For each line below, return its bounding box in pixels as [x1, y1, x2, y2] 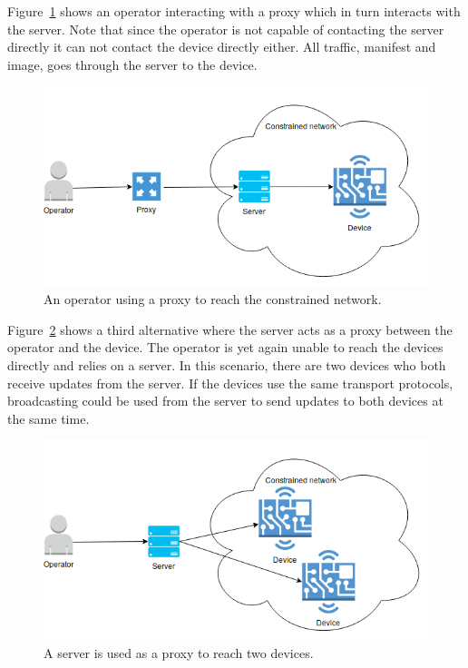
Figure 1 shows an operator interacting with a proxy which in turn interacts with [7, 2, 461, 20]
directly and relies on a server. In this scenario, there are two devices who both [7, 356, 446, 375]
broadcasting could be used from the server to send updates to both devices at [7, 391, 444, 410]
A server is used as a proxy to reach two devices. [44, 643, 314, 663]
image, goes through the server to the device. [7, 54, 258, 74]
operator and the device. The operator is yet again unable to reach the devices [7, 338, 444, 357]
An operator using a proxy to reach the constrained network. [44, 290, 382, 309]
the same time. [7, 408, 90, 427]
